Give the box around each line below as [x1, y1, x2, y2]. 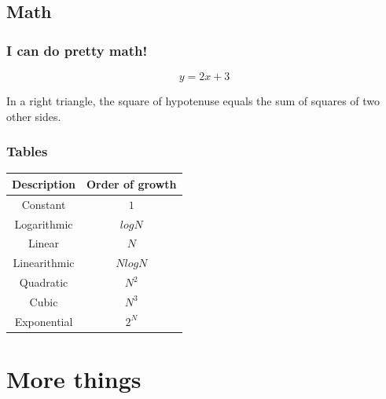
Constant [21, 196, 66, 212]
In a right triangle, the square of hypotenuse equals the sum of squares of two [6, 93, 380, 108]
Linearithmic [13, 254, 75, 271]
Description [12, 175, 76, 192]
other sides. [6, 108, 61, 124]
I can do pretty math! [6, 40, 148, 60]
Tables [6, 141, 48, 161]
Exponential [14, 313, 73, 329]
